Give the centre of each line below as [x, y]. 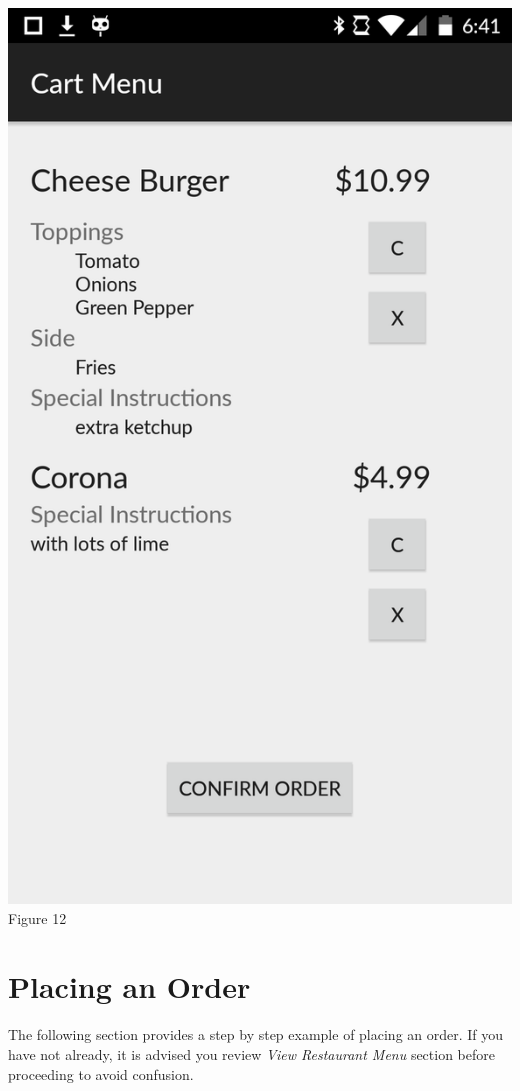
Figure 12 [37, 917]
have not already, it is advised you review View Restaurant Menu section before [251, 1053]
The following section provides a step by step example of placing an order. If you [256, 1034]
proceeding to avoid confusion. [101, 1073]
